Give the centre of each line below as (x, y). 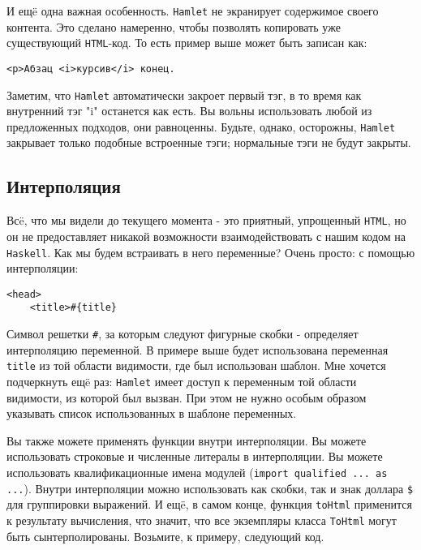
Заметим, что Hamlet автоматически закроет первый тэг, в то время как (184, 95)
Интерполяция (64, 186)
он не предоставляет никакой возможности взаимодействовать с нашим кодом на (206, 236)
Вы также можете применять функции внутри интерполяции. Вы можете (187, 440)
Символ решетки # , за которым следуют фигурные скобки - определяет (183, 334)
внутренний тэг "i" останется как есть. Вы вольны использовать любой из (189, 111)
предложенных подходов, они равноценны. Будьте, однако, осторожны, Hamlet (201, 126)
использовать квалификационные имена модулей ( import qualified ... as (197, 473)
